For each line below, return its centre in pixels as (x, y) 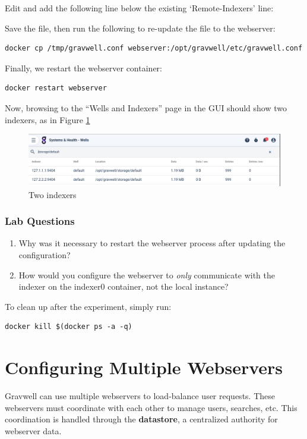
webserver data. (33, 430)
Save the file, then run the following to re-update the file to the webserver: (140, 28)
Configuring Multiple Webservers (144, 367)
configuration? (45, 254)
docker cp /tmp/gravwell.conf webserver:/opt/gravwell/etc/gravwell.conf (154, 48)
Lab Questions (40, 221)
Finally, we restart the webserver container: (83, 68)
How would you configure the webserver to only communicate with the (147, 275)
